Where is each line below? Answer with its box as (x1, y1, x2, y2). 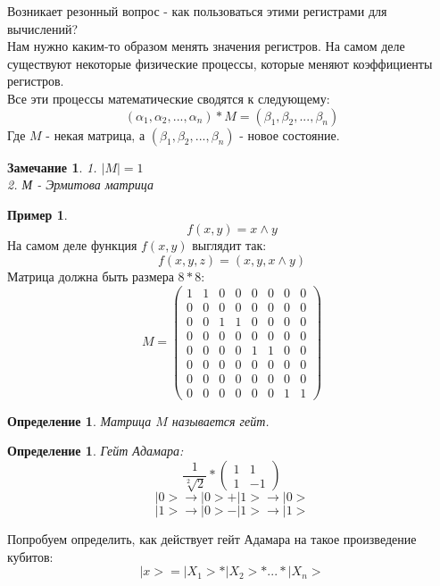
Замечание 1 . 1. (7, 157, 97, 176)
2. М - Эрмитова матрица (7, 175, 154, 194)
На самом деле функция (7, 236, 137, 255)
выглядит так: (192, 236, 267, 255)
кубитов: (7, 547, 54, 565)
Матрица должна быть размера (7, 266, 174, 285)
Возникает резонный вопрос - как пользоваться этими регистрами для (7, 2, 387, 20)
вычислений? (7, 19, 79, 38)
